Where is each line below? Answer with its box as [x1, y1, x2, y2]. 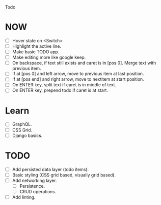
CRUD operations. [19, 188, 56, 194]
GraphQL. [12, 121, 32, 127]
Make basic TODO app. [12, 49, 60, 55]
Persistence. [19, 183, 45, 189]
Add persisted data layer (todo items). [12, 166, 89, 172]
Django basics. [12, 133, 43, 138]
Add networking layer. [12, 177, 57, 183]
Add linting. [12, 194, 36, 200]
